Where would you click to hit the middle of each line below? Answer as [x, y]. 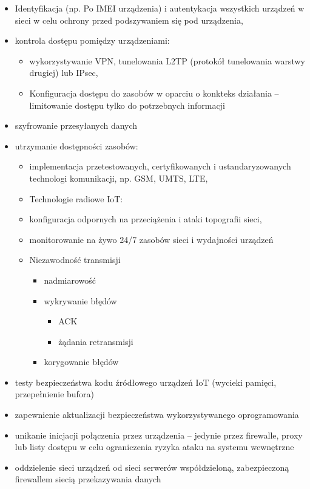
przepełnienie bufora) [54, 394]
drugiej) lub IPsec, [64, 73]
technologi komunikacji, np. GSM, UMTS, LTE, [119, 178]
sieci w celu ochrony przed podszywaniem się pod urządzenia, [129, 20]
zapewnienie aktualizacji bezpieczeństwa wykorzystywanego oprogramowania [157, 415]
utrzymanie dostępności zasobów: [76, 145]
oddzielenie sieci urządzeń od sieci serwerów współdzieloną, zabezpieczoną [152, 467]
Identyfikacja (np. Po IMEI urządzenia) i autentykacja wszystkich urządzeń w [160, 8]
